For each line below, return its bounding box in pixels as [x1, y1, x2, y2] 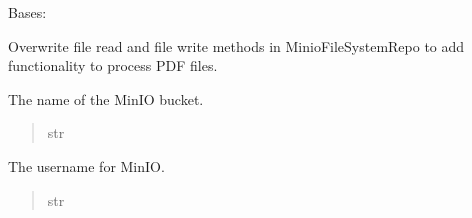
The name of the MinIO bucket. [8, 88, 204, 109]
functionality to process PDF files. [8, 55, 218, 76]
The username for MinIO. [8, 155, 165, 176]
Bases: [8, 2, 47, 22]
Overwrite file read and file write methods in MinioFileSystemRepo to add [8, 35, 465, 56]
